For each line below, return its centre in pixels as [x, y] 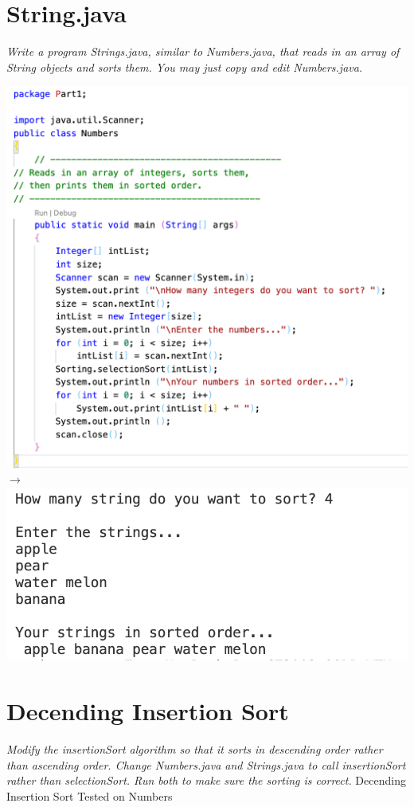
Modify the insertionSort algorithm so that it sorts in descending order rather [195, 749]
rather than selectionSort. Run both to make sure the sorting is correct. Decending [206, 780]
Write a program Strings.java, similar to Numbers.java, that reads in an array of [203, 51]
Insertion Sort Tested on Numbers [90, 795]
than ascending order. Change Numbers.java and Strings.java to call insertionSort [206, 764]
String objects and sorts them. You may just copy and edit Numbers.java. [185, 67]
